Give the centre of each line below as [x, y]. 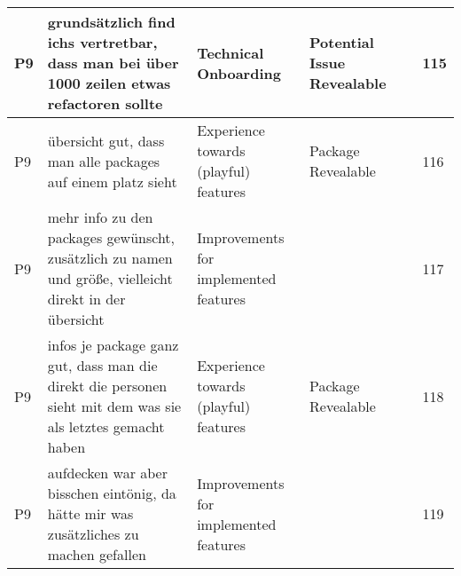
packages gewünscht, [111, 237]
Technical [230, 52]
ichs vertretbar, [102, 42]
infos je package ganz [113, 345]
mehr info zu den [100, 217]
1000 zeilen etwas [109, 83]
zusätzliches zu [93, 534]
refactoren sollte [105, 103]
